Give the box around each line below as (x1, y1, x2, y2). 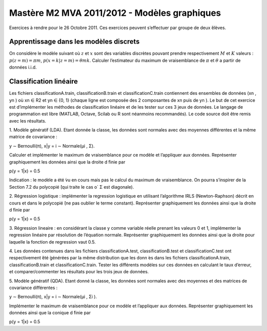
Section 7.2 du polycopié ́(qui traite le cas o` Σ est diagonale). (9, 184, 134, 190)
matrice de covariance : (9, 134, 58, 140)
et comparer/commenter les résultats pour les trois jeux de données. (9, 269, 149, 275)
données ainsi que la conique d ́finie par (9, 310, 91, 316)
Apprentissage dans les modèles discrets (9, 38, 140, 46)
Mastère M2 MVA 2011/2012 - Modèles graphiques (9, 7, 221, 18)
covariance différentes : (9, 285, 58, 290)
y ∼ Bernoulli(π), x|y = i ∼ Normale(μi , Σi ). (9, 294, 97, 300)
